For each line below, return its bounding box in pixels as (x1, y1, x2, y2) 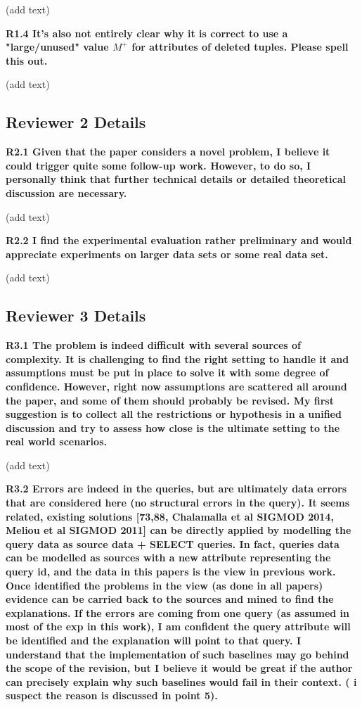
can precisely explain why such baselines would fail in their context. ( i (6, 674, 357, 689)
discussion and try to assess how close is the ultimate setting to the (6, 420, 340, 435)
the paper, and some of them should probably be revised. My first (6, 393, 334, 407)
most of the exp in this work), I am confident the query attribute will (6, 619, 351, 634)
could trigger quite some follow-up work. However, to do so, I (6, 158, 311, 172)
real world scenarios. (6, 434, 107, 449)
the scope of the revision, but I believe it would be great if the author (6, 661, 353, 675)
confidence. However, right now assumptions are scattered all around (6, 378, 347, 393)
